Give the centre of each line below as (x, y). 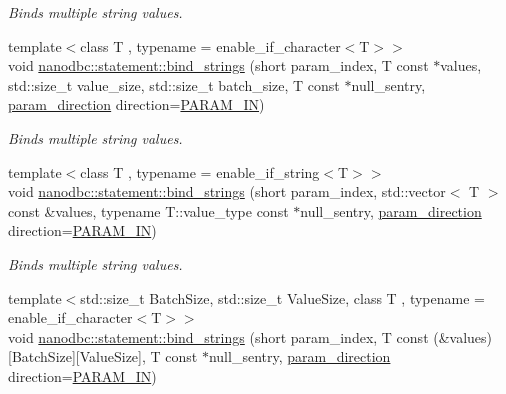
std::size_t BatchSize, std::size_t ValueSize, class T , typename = (282, 297)
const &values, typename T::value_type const (148, 210)
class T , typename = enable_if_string (200, 171)
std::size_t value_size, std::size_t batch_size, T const (174, 84)
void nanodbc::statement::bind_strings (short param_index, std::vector (227, 191)
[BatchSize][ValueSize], (77, 356)
